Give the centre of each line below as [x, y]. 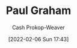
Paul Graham [38, 11]
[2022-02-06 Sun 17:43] [38, 39]
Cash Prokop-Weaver [38, 27]
